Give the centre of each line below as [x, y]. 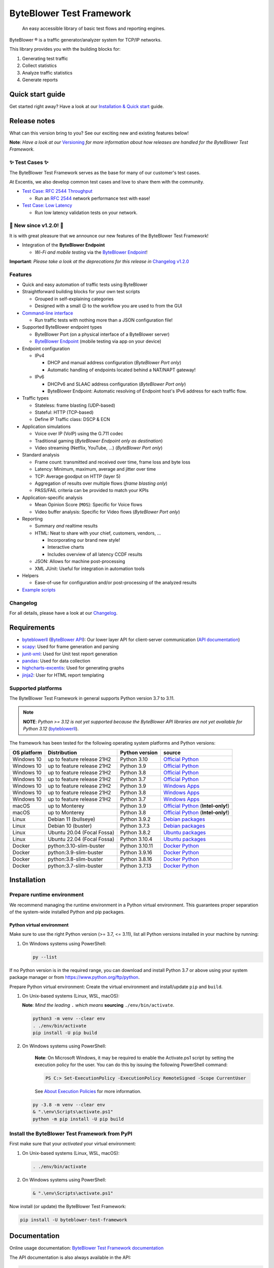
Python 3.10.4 [136, 839]
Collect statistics [39, 65]
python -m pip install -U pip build [78, 1119]
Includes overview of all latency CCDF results [95, 554]
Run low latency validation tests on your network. [86, 213]
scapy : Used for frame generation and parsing [71, 647]
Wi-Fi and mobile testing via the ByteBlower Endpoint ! [91, 252]
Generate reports [40, 80]
